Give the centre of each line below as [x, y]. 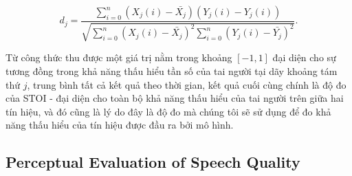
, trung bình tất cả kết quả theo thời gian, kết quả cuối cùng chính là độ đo [187, 84]
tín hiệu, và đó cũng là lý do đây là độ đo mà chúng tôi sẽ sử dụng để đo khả [168, 111]
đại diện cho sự [304, 57]
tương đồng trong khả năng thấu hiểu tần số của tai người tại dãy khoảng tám [172, 71]
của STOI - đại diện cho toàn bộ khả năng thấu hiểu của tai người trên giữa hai [175, 98]
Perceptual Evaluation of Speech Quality [153, 162]
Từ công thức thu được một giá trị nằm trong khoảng [119, 57]
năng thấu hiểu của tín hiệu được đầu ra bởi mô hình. [120, 125]
